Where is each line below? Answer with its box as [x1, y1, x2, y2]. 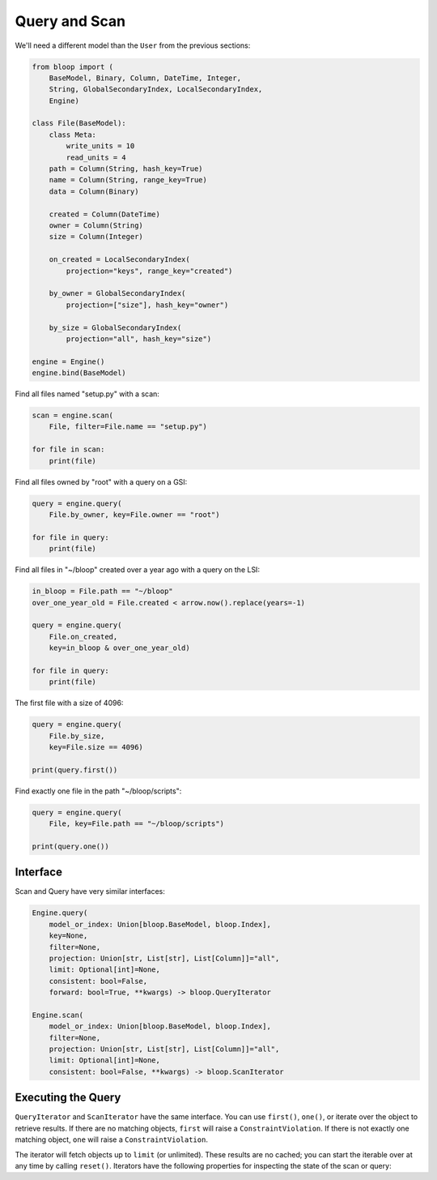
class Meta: [49, 130, 97, 139]
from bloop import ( [32, 62, 113, 71]
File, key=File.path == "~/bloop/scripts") [49, 819, 224, 828]
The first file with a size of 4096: [15, 698, 124, 708]
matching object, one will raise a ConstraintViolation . [15, 1135, 208, 1144]
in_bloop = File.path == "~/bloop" [32, 587, 173, 596]
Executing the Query [15, 1091, 121, 1105]
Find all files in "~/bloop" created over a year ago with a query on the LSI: [15, 565, 261, 575]
